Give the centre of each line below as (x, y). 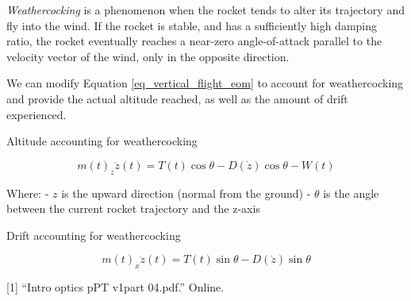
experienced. (36, 114)
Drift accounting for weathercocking (94, 235)
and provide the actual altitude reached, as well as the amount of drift (177, 98)
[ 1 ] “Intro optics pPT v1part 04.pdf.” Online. (115, 287)
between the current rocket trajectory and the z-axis (133, 208)
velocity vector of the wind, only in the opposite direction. (148, 56)
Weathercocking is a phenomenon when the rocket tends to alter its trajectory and (205, 10)
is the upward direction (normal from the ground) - (186, 193)
